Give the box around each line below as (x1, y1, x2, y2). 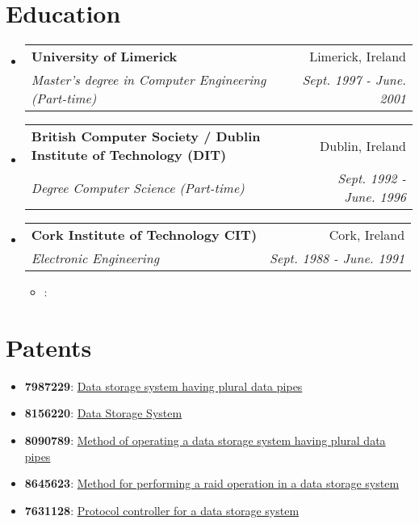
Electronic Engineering (31, 249, 160, 268)
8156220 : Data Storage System (24, 405, 182, 421)
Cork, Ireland (329, 225, 405, 245)
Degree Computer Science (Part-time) (31, 178, 245, 197)
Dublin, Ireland (320, 136, 406, 155)
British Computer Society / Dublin (31, 127, 261, 146)
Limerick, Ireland (309, 47, 406, 66)
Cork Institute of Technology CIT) (31, 225, 258, 245)
